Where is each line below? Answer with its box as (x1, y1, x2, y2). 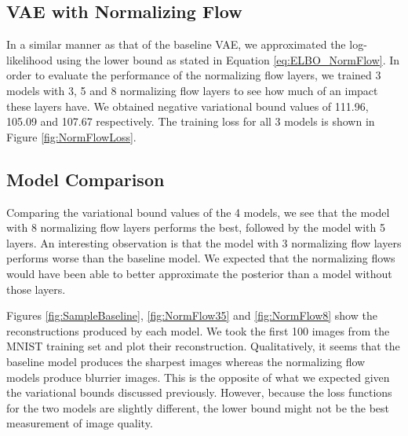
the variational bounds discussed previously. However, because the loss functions (6, 384, 392, 401)
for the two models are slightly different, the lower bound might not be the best (6, 399, 390, 416)
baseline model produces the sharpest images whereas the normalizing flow (6, 353, 366, 369)
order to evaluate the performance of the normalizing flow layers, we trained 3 (6, 67, 381, 83)
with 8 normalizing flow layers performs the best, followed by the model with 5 (6, 219, 385, 236)
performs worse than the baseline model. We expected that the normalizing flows (6, 250, 395, 266)
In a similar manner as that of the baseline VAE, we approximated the (6, 36, 346, 53)
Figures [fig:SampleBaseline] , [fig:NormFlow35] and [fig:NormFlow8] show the (6, 307, 377, 324)
